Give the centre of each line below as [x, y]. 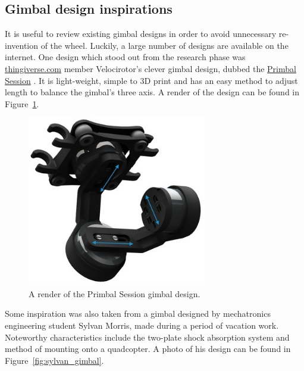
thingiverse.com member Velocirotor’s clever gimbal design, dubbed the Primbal [151, 68]
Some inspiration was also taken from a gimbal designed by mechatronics [138, 314]
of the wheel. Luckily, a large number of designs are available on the [164, 45]
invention [22, 45]
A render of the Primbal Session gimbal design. [115, 293]
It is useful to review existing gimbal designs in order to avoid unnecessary [141, 34]
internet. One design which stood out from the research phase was [125, 57]
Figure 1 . [22, 103]
